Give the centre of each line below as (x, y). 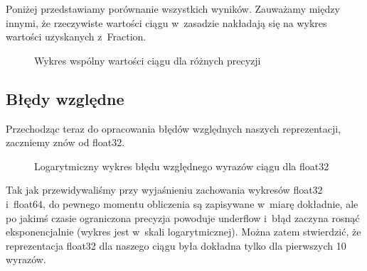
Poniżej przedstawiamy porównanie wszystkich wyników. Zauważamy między (173, 9)
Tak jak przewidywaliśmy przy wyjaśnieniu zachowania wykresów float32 (164, 190)
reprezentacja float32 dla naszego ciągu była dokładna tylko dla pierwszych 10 (176, 245)
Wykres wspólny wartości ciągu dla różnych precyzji (148, 60)
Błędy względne (65, 98)
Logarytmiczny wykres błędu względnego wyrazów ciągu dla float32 (182, 166)
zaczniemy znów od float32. (65, 142)
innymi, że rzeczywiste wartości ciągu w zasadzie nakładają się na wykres (166, 22)
